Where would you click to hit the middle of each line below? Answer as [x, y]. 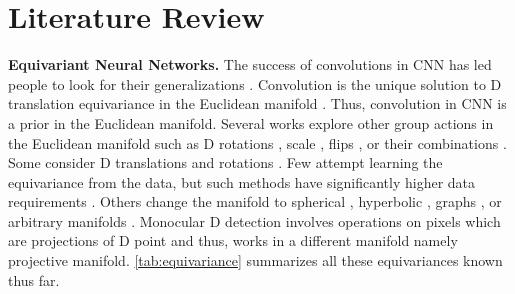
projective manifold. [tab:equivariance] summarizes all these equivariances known [255, 260]
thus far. [34, 279]
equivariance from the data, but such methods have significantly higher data [242, 181]
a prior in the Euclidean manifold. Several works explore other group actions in [251, 122]
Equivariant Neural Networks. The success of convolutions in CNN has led [250, 64]
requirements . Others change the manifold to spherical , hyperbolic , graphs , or [255, 201]
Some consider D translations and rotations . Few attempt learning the [225, 162]
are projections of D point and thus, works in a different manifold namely [233, 240]
